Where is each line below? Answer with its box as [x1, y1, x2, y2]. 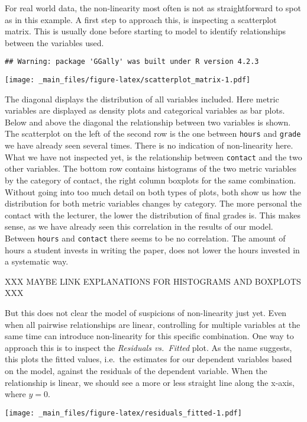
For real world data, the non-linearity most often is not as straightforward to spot [5, 2, 301, 14]
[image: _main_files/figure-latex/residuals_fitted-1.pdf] [5, 408, 242, 417]
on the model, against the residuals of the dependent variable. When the [5, 364, 267, 376]
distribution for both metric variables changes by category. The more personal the [5, 197, 302, 210]
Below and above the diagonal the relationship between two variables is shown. [5, 115, 291, 128]
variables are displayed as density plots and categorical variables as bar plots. [5, 104, 285, 117]
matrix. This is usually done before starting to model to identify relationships [5, 25, 286, 37]
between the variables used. [5, 36, 104, 49]
